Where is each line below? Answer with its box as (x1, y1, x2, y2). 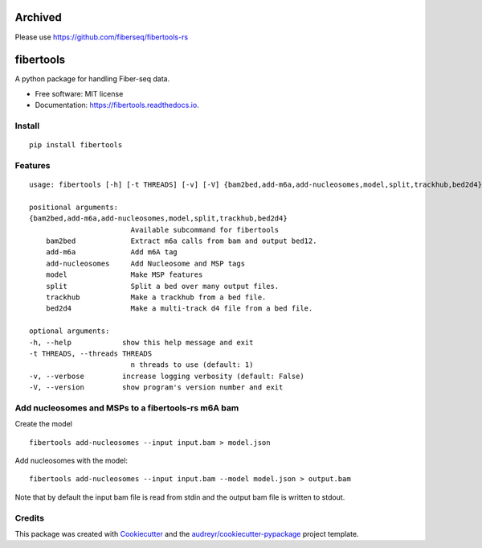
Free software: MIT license (35, 89, 124, 98)
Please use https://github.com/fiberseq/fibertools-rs (14, 32, 189, 42)
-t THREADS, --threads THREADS (29, 348, 153, 358)
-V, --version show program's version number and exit (29, 383, 284, 392)
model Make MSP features (45, 270, 203, 279)
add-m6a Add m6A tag (45, 248, 178, 257)
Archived (14, 10, 62, 24)
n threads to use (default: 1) (130, 361, 254, 369)
